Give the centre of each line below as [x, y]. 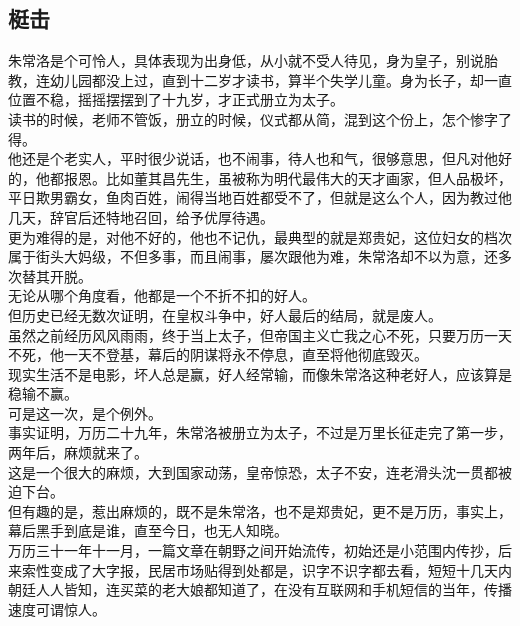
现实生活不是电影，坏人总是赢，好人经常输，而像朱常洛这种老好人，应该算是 [260, 373]
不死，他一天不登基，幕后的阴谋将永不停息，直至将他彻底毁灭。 [218, 354]
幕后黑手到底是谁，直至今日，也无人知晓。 [148, 530]
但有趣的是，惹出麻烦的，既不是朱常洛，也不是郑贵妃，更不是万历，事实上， [260, 510]
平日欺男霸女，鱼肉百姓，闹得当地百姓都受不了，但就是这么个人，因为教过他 [260, 197]
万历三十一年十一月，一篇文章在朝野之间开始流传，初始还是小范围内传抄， [253, 550]
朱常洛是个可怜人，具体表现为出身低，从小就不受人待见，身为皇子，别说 [246, 60]
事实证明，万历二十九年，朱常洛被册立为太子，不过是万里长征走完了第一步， [260, 432]
